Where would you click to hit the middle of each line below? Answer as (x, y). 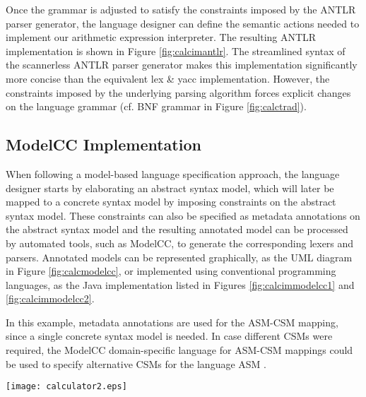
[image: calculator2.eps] (66, 387)
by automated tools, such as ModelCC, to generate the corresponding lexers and (180, 243)
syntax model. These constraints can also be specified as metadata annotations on (183, 215)
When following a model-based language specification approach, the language (173, 173)
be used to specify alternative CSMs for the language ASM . (136, 363)
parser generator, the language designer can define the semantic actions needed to (183, 23)
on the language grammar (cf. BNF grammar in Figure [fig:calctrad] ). (156, 106)
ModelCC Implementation (104, 144)
